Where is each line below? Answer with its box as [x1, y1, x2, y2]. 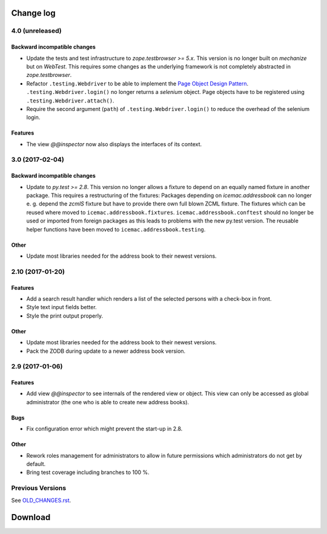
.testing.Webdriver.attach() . [26, 97, 114, 104]
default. [26, 461, 46, 468]
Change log [11, 8, 56, 18]
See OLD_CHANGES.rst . [11, 496, 71, 504]
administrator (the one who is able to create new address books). [26, 398, 190, 406]
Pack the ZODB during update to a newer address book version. [26, 347, 186, 355]
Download [11, 512, 51, 522]
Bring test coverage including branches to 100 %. [26, 469, 150, 476]
